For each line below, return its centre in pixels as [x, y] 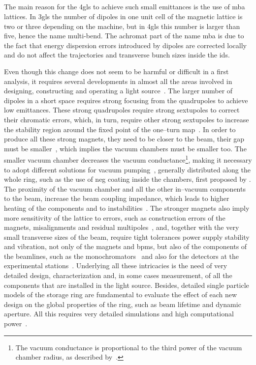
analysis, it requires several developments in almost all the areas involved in [118, 81]
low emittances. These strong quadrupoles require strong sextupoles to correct [122, 110]
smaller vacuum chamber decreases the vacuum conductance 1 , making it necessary [128, 159]
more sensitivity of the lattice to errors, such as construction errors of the [115, 217]
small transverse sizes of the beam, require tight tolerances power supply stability [127, 237]
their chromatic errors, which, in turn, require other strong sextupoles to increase [127, 119]
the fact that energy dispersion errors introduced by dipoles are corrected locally [126, 45]
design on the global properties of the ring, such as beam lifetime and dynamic [123, 304]
